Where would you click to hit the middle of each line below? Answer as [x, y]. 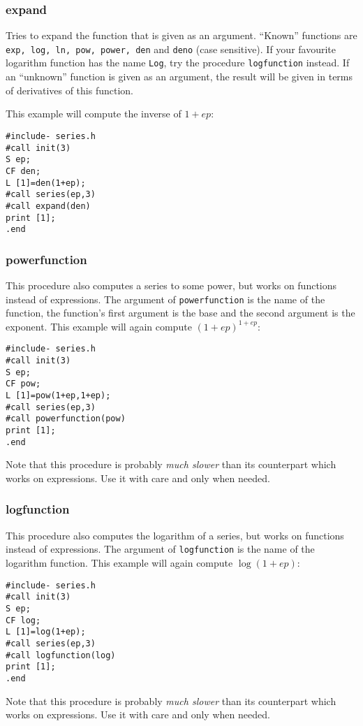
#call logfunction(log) [61, 655]
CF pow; [23, 384]
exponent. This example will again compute [99, 326]
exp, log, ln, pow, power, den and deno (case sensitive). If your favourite [171, 49]
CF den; [23, 171]
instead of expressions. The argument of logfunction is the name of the [160, 549]
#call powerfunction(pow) [66, 419]
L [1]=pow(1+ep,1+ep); [58, 396]
